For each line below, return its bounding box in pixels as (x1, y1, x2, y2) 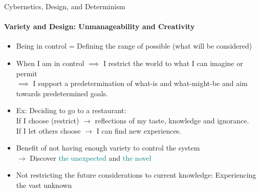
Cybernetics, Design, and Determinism (4, 1, 125, 11)
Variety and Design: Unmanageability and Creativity (4, 21, 195, 32)
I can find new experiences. (96, 125, 182, 136)
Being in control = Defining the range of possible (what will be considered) (16, 40, 252, 51)
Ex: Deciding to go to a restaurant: (16, 105, 126, 116)
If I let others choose (16, 125, 81, 136)
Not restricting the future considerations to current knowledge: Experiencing (16, 169, 256, 180)
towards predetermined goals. (16, 88, 108, 98)
